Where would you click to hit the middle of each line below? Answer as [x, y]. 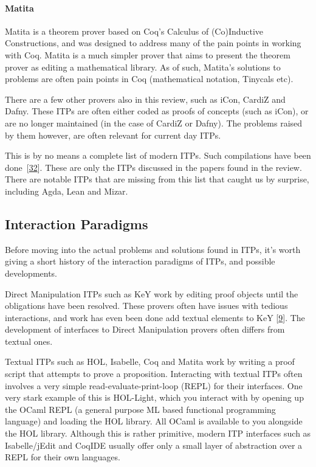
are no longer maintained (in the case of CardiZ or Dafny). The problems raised [154, 123]
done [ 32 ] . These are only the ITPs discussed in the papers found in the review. [153, 167]
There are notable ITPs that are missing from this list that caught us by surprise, [157, 179]
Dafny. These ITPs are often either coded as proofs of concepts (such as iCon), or [157, 111]
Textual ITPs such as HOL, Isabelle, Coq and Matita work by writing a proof [150, 361]
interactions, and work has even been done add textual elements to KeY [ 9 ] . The [155, 317]
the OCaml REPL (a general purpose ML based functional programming [140, 409]
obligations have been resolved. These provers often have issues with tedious [146, 306]
